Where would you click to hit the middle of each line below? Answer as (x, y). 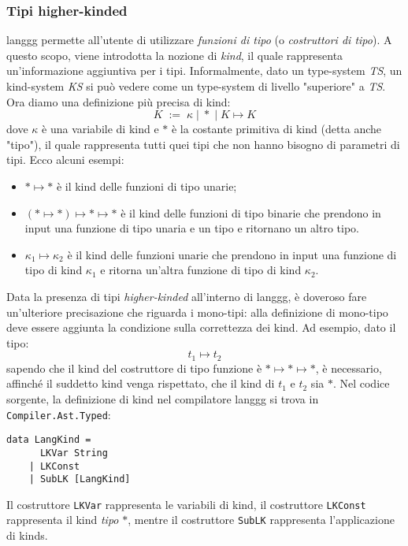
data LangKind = (49, 440)
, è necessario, (349, 368)
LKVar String (74, 453)
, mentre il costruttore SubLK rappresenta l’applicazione (261, 520)
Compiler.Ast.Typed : (59, 414)
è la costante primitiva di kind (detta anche (276, 129)
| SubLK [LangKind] (80, 479)
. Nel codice (361, 383)
